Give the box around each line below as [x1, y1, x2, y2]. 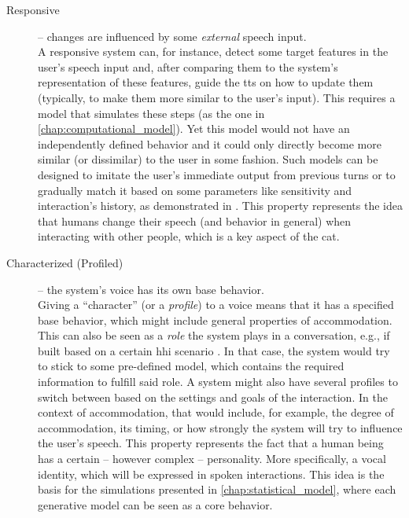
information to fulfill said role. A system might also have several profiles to [38, 373, 398, 390]
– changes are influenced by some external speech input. [38, 28, 307, 44]
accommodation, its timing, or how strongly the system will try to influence [38, 419, 403, 435]
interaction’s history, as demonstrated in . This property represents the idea [38, 197, 403, 214]
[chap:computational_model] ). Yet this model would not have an [38, 120, 350, 137]
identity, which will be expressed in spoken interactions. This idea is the [38, 465, 385, 482]
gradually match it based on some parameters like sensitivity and [38, 182, 352, 198]
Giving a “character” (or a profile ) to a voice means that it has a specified [38, 296, 394, 313]
